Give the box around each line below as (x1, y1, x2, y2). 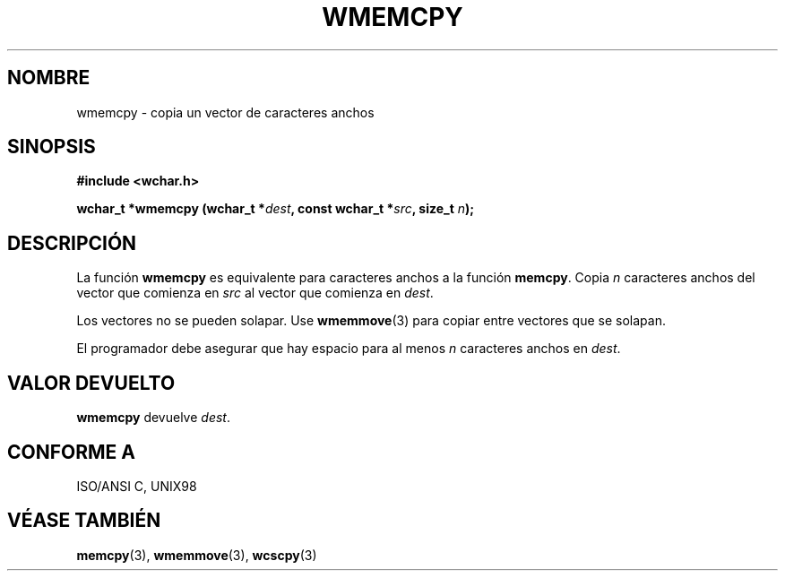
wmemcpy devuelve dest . (76, 410, 230, 426)
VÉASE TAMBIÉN (7, 509, 161, 532)
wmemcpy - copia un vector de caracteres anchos (76, 104, 375, 120)
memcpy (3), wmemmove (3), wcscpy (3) (76, 547, 317, 563)
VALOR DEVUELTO (7, 371, 176, 394)
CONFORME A (7, 440, 135, 463)
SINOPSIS (7, 135, 96, 159)
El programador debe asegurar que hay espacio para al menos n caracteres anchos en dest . (76, 341, 621, 357)
